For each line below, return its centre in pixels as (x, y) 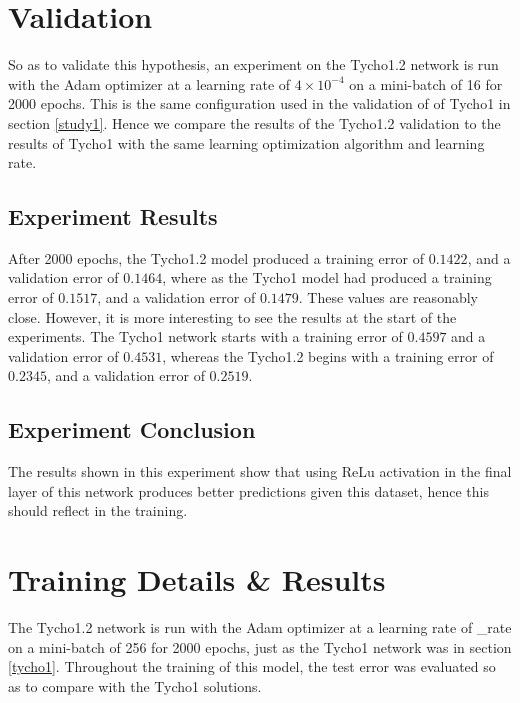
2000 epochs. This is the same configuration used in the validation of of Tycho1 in (259, 103)
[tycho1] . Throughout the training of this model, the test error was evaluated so (252, 666)
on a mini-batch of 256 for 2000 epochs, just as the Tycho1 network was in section (260, 646)
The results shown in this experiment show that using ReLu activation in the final (260, 471)
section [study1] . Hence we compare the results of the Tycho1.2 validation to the (254, 122)
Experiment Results (113, 216)
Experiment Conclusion (132, 429)
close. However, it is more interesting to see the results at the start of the (232, 316)
